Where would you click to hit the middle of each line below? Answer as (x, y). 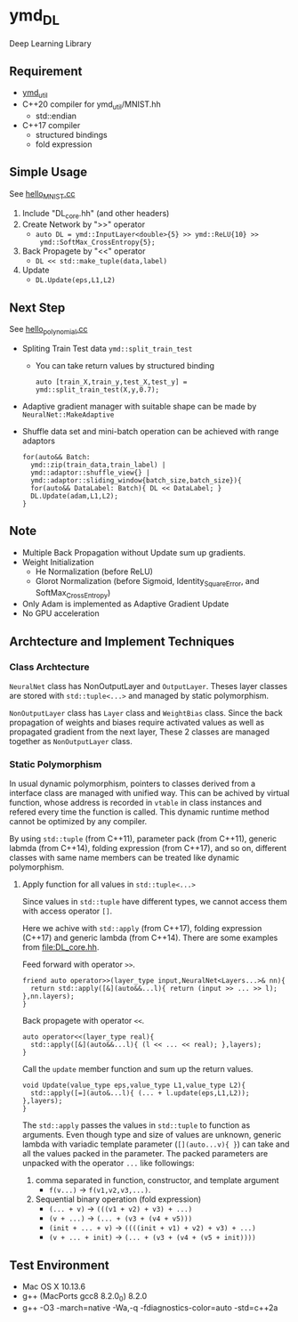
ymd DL (35, 17)
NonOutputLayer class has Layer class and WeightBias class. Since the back (146, 713)
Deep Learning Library (50, 43)
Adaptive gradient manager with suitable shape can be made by (139, 406)
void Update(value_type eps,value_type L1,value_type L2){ (134, 1086)
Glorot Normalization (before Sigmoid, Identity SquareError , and (147, 582)
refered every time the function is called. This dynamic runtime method (139, 812)
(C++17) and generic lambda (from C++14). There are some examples (150, 938)
